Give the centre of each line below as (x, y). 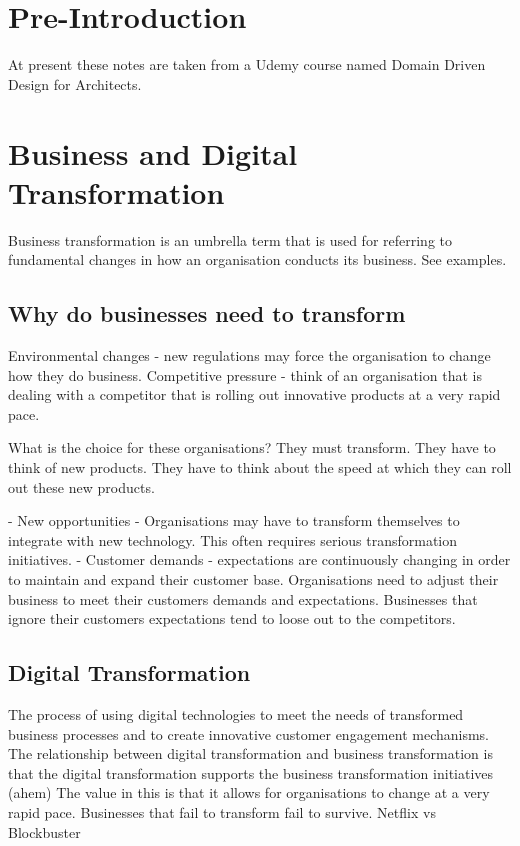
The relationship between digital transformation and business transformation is (250, 753)
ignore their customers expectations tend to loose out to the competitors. (232, 618)
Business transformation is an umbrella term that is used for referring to (230, 239)
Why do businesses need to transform (207, 313)
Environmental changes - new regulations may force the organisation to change (249, 355)
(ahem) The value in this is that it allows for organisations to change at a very (249, 792)
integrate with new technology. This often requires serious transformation (233, 539)
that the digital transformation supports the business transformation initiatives (251, 772)
